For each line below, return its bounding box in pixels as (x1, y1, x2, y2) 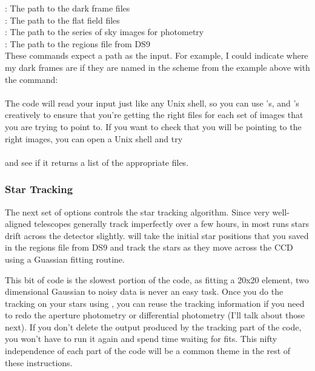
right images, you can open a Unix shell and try (5, 132, 183, 145)
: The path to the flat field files (5, 13, 120, 26)
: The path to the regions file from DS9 (5, 37, 150, 50)
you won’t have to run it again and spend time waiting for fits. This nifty (5, 332, 277, 345)
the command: (5, 73, 58, 85)
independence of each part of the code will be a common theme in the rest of (5, 344, 291, 357)
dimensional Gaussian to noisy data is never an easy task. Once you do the (5, 285, 283, 298)
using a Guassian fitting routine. (5, 252, 125, 265)
